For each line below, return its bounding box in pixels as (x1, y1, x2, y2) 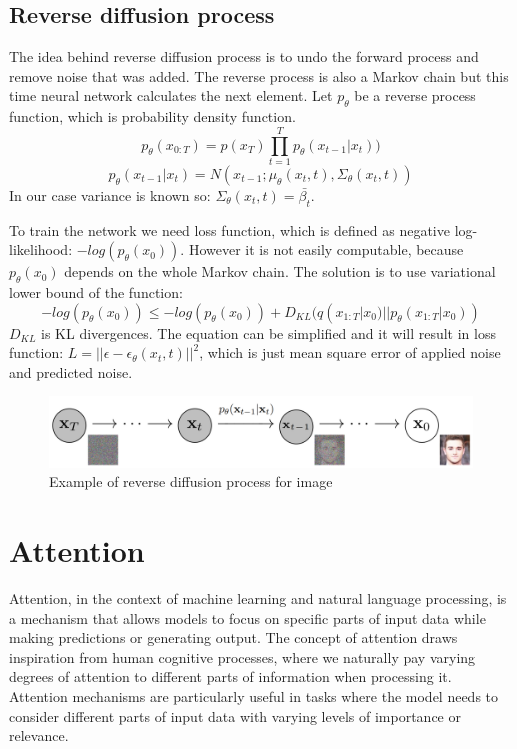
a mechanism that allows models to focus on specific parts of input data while (9, 607, 486, 628)
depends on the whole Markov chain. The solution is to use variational (64, 261, 496, 282)
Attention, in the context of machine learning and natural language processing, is (9, 588, 507, 608)
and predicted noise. (9, 361, 133, 382)
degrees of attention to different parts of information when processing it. (9, 666, 452, 687)
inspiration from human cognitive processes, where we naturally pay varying (9, 646, 476, 667)
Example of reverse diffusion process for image (49, 471, 333, 492)
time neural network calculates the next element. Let (9, 85, 333, 106)
